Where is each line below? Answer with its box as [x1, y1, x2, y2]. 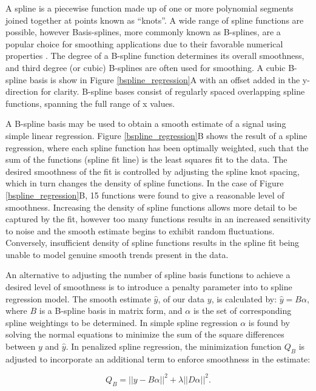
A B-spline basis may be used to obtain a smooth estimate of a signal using [5, 117, 286, 130]
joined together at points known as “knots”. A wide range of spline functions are [5, 13, 304, 26]
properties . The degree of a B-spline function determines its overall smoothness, [5, 49, 304, 62]
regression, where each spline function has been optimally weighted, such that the [5, 141, 309, 154]
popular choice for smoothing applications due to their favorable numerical [5, 37, 283, 50]
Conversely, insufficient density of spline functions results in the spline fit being [5, 236, 300, 249]
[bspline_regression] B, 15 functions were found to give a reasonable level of [5, 188, 284, 201]
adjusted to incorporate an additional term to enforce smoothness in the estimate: [5, 352, 311, 365]
